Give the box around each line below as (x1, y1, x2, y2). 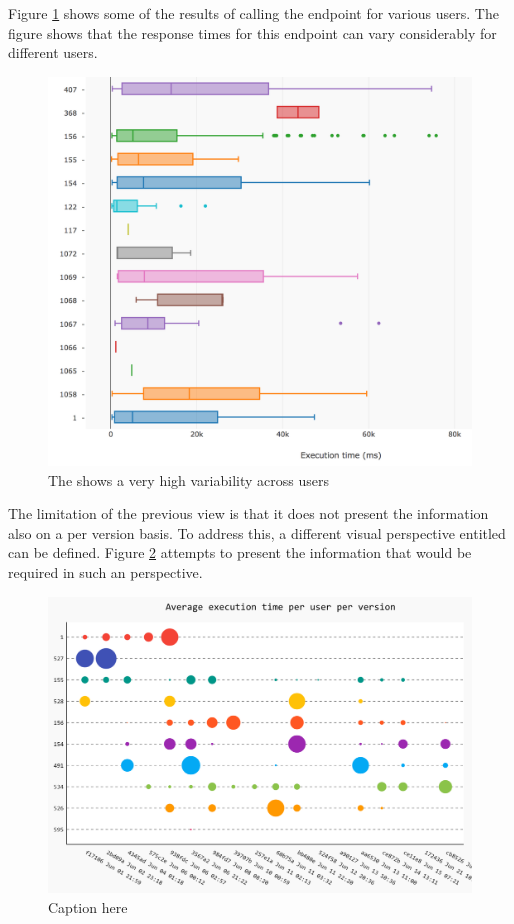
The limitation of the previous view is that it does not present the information (8, 503, 489, 524)
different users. (8, 42, 98, 63)
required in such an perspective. (8, 561, 203, 582)
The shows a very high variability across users (48, 469, 329, 490)
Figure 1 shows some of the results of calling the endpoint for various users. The (8, 3, 499, 23)
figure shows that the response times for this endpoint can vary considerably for (8, 22, 497, 43)
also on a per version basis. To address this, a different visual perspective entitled (8, 522, 506, 543)
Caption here (48, 897, 128, 918)
